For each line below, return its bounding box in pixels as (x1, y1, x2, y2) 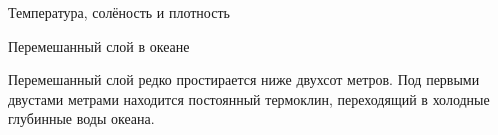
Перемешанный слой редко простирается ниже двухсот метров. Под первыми (8, 69, 480, 90)
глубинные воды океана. (8, 108, 155, 129)
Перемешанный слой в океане (8, 35, 190, 56)
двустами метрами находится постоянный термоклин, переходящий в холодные (8, 88, 490, 109)
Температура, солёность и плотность (8, 2, 230, 22)
